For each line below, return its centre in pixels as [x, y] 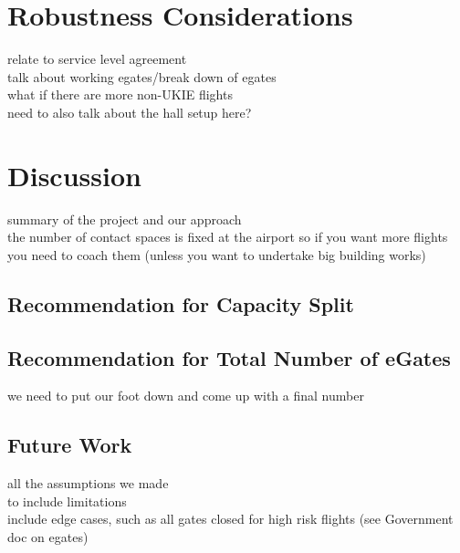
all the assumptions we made [88, 483]
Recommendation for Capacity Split [181, 303]
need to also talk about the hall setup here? [130, 112]
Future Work [70, 445]
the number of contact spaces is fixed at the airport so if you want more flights [228, 237]
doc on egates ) [48, 536]
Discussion [74, 175]
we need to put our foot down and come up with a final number [186, 396]
